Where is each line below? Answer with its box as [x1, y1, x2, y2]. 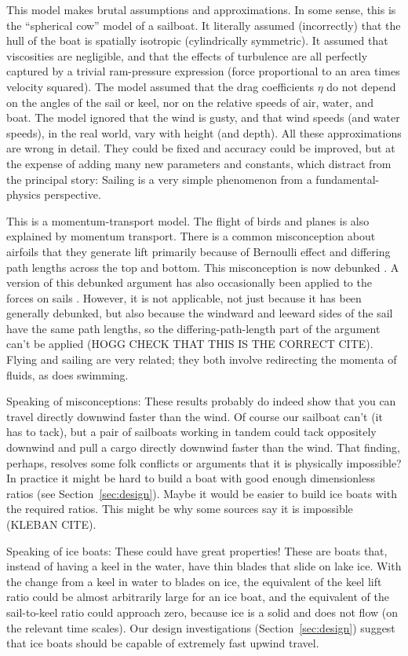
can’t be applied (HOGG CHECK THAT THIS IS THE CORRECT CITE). [6, 335, 373, 352]
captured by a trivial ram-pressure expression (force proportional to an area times [6, 63, 400, 79]
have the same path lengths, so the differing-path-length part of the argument [6, 320, 381, 336]
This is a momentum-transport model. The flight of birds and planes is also [6, 212, 370, 229]
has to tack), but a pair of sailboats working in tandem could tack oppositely [6, 423, 377, 440]
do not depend [326, 78, 396, 94]
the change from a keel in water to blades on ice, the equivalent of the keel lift [6, 573, 382, 589]
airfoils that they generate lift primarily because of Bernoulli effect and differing [6, 243, 391, 259]
